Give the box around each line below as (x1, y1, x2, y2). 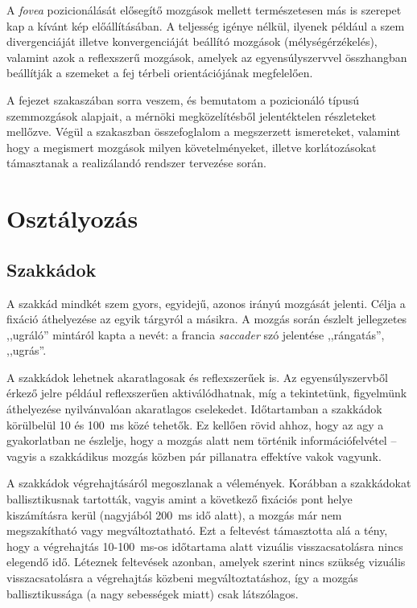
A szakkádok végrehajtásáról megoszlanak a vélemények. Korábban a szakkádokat (6, 474, 411, 491)
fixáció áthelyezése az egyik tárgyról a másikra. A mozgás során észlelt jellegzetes (6, 310, 407, 327)
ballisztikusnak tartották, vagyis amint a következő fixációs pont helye (6, 491, 353, 507)
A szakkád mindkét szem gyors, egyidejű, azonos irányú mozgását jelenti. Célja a (6, 294, 406, 311)
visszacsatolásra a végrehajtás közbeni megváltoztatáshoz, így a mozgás (6, 569, 358, 586)
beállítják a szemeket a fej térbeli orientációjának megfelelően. (6, 64, 313, 81)
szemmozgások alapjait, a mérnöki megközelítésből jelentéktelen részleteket (6, 107, 377, 124)
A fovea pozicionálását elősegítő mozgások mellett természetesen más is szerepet (6, 2, 402, 18)
